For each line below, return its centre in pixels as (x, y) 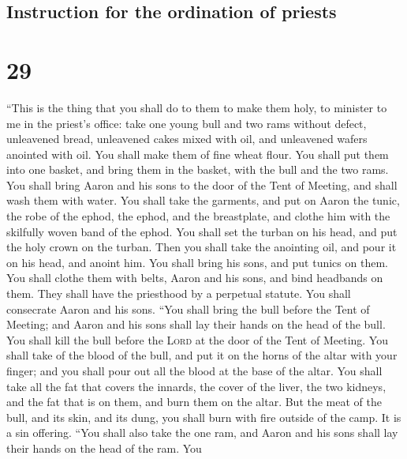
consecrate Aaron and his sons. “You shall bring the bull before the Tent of (188, 309)
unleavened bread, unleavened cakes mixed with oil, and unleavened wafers (187, 139)
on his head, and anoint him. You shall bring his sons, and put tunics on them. (197, 262)
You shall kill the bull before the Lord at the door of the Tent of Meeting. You (197, 339)
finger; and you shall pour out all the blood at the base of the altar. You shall (194, 371)
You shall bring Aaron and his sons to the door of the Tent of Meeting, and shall (202, 184)
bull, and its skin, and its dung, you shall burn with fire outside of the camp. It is (204, 417)
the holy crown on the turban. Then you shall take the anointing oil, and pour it (202, 247)
